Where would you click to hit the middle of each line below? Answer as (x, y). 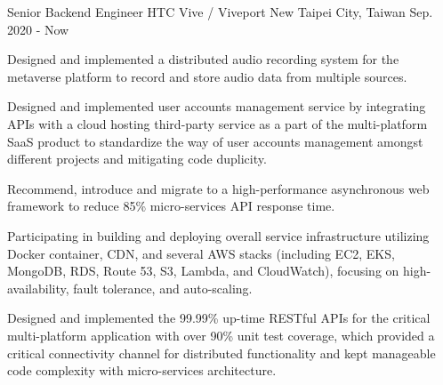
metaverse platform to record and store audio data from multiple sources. (207, 76)
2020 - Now (38, 29)
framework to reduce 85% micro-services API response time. (171, 206)
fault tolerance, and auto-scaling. (163, 288)
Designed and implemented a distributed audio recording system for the (203, 59)
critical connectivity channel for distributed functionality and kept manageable (221, 353)
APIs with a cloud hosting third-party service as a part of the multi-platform (217, 123)
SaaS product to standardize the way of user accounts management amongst (215, 141)
